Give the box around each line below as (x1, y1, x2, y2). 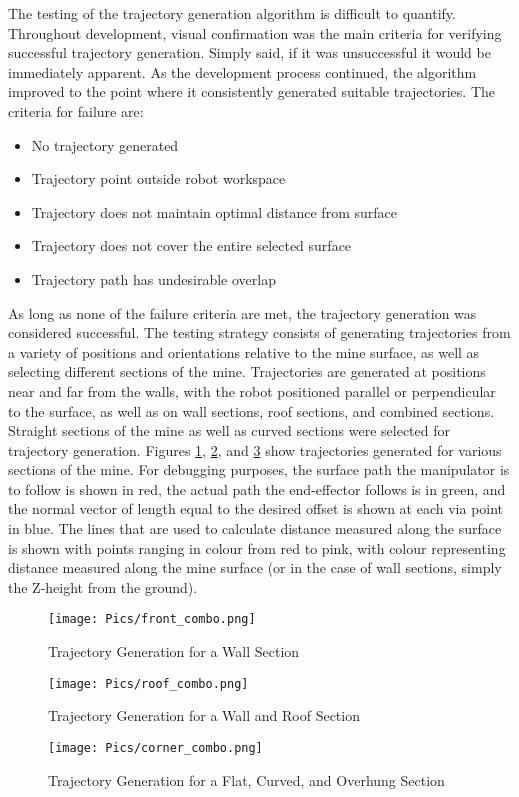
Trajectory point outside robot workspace (31, 168, 286, 189)
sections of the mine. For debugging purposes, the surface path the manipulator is (8, 459, 510, 480)
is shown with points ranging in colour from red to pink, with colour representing (8, 537, 506, 558)
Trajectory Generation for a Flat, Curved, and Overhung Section (48, 769, 445, 790)
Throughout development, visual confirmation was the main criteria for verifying (8, 22, 502, 43)
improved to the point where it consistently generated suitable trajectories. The (8, 81, 495, 102)
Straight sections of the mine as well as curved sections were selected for (8, 420, 450, 441)
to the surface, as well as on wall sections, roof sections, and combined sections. (8, 400, 495, 421)
